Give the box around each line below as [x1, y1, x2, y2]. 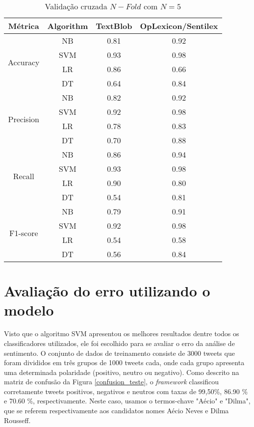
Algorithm [47, 20, 88, 31]
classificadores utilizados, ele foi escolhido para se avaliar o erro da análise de [4, 338, 235, 348]
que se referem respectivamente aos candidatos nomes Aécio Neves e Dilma [4, 405, 229, 416]
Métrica [8, 20, 39, 31]
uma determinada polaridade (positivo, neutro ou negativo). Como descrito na [4, 367, 239, 377]
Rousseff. [4, 415, 31, 425]
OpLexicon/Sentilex [140, 20, 218, 31]
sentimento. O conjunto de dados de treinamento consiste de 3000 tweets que [4, 347, 235, 358]
